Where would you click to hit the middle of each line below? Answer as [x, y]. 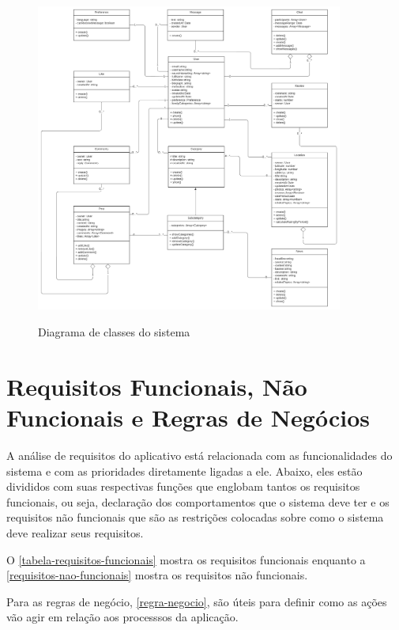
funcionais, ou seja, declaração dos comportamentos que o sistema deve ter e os [198, 501]
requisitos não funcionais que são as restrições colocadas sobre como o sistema [195, 517]
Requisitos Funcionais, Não [157, 386]
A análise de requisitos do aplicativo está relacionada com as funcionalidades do [199, 455]
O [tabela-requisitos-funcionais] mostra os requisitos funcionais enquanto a [186, 559]
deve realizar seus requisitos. [75, 532]
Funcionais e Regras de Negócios [188, 417]
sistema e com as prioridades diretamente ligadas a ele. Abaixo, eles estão [184, 471]
